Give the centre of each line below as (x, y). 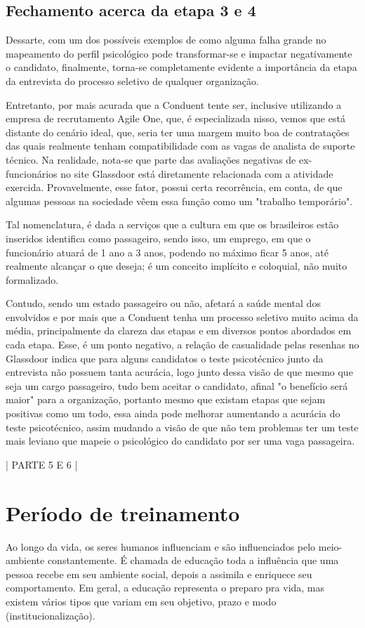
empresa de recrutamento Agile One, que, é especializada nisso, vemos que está (175, 118)
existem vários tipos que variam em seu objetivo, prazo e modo (141, 601)
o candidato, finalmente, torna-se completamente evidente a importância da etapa (181, 67)
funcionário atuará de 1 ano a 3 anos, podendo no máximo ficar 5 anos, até (167, 252)
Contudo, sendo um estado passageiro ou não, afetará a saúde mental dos (163, 303)
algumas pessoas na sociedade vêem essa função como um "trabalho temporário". (179, 201)
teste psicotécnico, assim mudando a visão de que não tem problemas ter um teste (182, 427)
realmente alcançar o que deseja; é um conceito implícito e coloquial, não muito (177, 266)
